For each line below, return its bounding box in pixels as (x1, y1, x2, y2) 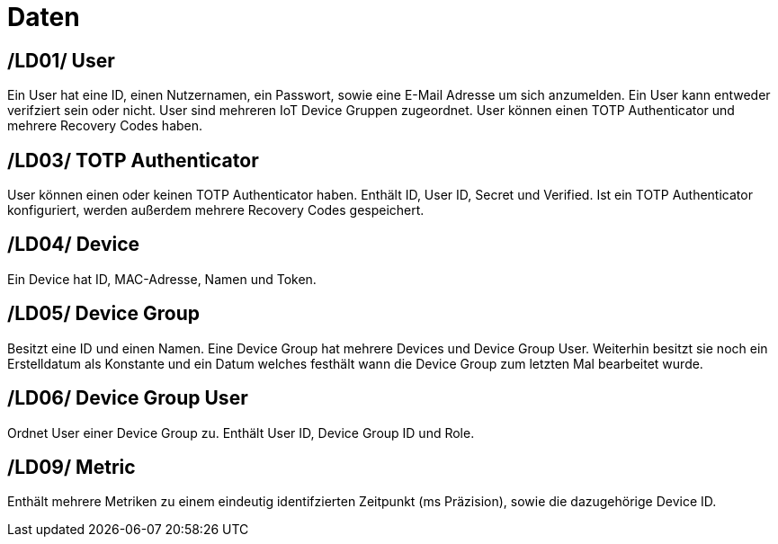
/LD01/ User (7, 49, 115, 72)
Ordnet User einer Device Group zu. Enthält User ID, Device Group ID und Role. (7, 424, 475, 441)
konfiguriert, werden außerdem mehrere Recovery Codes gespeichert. (7, 202, 425, 218)
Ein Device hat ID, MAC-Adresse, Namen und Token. (7, 271, 317, 287)
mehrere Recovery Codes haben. (7, 118, 203, 134)
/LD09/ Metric (7, 455, 136, 478)
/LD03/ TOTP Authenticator (7, 148, 259, 172)
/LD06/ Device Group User (7, 387, 248, 410)
